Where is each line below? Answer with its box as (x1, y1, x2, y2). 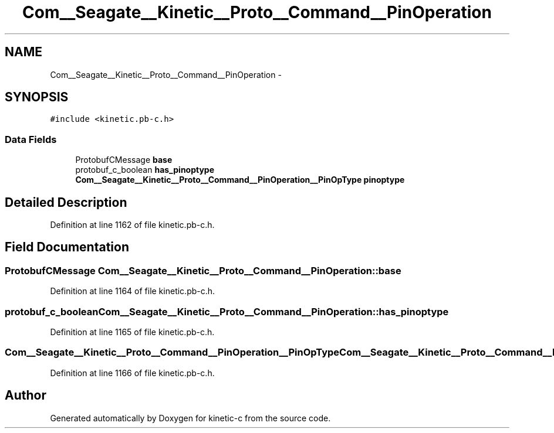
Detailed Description (5, 195, 127, 210)
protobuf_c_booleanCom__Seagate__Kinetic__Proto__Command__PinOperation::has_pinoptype (5, 305, 449, 318)
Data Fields (5, 133, 57, 145)
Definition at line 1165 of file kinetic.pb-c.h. (50, 327, 215, 337)
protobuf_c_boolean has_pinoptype (75, 165, 215, 175)
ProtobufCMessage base (75, 155, 173, 165)
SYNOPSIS (5, 90, 69, 105)
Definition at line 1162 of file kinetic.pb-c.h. (50, 220, 215, 230)
